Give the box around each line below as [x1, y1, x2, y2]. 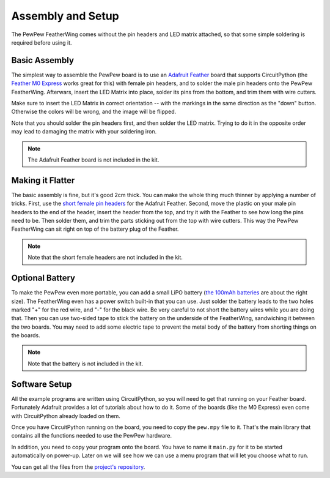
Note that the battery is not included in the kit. [28, 360, 144, 367]
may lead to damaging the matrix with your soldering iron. [11, 128, 157, 135]
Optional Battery [11, 273, 76, 283]
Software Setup [11, 379, 73, 389]
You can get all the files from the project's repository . [11, 463, 145, 471]
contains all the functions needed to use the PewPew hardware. [11, 432, 172, 439]
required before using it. [11, 39, 73, 46]
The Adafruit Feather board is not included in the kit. [28, 156, 159, 163]
